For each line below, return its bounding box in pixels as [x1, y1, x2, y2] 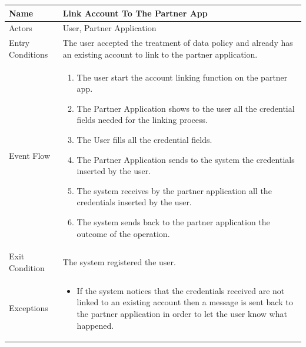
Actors [9, 22, 32, 34]
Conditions [9, 48, 48, 60]
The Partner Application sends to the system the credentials [76, 153, 295, 165]
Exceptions [9, 302, 48, 314]
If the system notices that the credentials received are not [76, 284, 285, 296]
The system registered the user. [62, 256, 176, 268]
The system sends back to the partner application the [76, 215, 270, 228]
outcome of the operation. [76, 227, 170, 239]
